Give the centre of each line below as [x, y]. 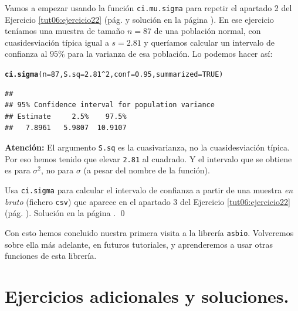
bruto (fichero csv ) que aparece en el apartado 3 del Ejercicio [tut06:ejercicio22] [148, 201]
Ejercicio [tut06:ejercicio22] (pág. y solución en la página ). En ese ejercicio [139, 19]
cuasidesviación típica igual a [57, 42]
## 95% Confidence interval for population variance [110, 105]
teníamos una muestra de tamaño [65, 31]
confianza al [26, 54]
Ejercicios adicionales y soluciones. [147, 295]
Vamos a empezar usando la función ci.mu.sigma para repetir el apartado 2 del [148, 8]
